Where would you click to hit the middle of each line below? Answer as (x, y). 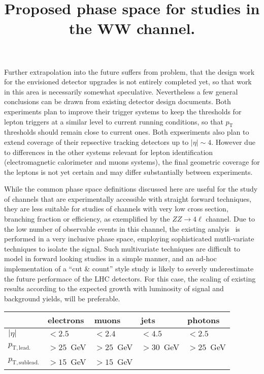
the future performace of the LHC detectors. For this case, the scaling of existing (130, 278)
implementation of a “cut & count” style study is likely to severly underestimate (129, 269)
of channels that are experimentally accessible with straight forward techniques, (128, 198)
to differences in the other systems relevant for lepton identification (109, 152)
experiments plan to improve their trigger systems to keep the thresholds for (123, 111)
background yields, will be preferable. (62, 298)
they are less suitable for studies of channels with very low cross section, (116, 209)
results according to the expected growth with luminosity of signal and (114, 288)
